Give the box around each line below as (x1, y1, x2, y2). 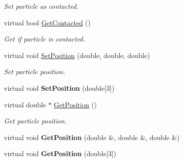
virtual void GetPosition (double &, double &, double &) (4, 132, 180, 142)
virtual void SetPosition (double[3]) (4, 82, 115, 93)
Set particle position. (4, 66, 65, 77)
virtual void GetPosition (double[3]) (4, 148, 117, 159)
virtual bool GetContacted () (4, 17, 91, 27)
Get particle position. (4, 116, 67, 126)
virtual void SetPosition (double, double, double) (4, 50, 150, 60)
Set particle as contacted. (4, 1, 79, 11)
